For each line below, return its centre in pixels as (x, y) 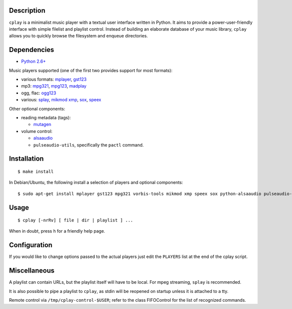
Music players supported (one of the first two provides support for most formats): (91, 70)
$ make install (36, 171)
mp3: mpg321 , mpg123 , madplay (54, 86)
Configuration (31, 245)
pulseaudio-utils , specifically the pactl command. (89, 145)
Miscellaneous (32, 271)
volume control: (37, 131)
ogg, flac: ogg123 (39, 93)
